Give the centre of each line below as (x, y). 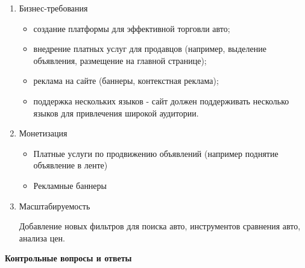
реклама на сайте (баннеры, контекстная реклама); (126, 81)
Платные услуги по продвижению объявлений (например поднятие (156, 153)
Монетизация (43, 133)
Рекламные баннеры (70, 185)
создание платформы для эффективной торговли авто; (132, 28)
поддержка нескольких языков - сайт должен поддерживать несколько (161, 101)
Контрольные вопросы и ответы (68, 258)
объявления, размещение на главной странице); (120, 60)
